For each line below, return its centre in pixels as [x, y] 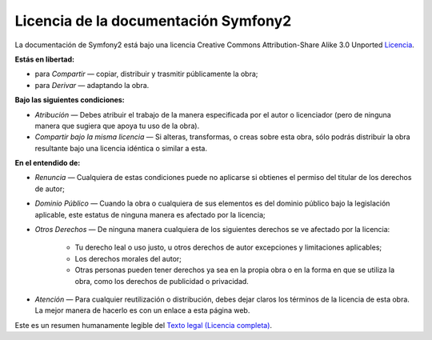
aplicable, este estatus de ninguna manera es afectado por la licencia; [150, 214]
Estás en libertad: [45, 59]
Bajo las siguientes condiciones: [70, 100]
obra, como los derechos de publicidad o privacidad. [162, 281]
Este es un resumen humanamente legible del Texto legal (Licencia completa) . [143, 325]
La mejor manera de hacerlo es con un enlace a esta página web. [142, 310]
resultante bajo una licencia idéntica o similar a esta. [121, 148]
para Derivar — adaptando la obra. [92, 85]
